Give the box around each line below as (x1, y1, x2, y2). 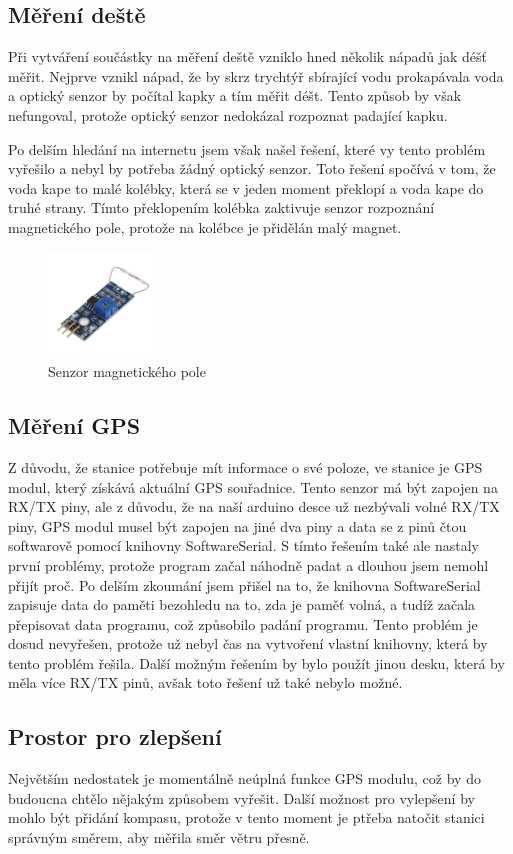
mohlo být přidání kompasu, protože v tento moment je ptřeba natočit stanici (8, 807, 485, 828)
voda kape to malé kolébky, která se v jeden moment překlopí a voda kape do (8, 177, 484, 198)
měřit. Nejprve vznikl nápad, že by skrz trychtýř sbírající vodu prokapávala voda (8, 65, 504, 86)
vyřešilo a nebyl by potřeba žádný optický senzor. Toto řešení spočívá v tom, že (8, 158, 496, 179)
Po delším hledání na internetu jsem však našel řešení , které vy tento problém (8, 138, 486, 159)
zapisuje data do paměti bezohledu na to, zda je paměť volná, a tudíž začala (8, 594, 476, 615)
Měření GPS (8, 410, 141, 441)
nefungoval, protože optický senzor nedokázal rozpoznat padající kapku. (8, 104, 448, 125)
